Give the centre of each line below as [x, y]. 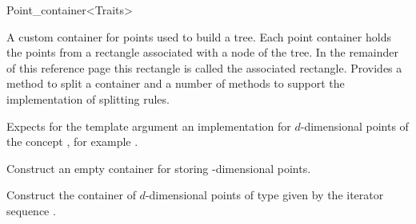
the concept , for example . [72, 141]
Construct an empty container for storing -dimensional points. [159, 168]
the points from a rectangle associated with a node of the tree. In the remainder [203, 52]
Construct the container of [71, 195]
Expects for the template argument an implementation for [149, 126]
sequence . [31, 210]
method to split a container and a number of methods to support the [176, 83]
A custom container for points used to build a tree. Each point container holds [199, 36]
